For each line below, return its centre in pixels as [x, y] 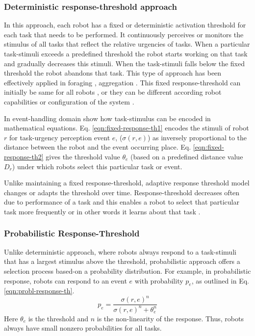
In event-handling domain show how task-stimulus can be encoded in [107, 118]
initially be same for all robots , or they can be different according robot [113, 92]
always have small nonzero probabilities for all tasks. [83, 328]
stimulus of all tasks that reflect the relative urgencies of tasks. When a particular [127, 44]
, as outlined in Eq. [220, 280]
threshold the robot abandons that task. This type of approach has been [113, 73]
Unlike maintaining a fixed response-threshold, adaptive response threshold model [127, 183]
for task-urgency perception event [60, 137]
